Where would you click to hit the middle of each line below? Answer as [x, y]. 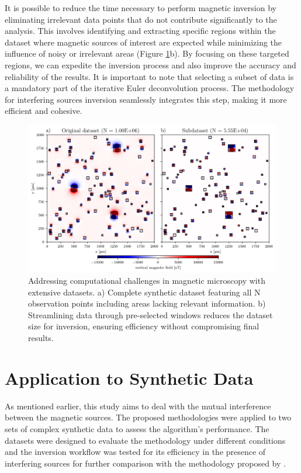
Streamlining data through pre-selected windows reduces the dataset [150, 314]
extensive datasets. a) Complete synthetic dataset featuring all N [144, 292]
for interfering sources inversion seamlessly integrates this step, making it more [146, 99]
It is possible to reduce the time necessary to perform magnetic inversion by [141, 8]
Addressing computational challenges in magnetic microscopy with [147, 281]
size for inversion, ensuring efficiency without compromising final [144, 326]
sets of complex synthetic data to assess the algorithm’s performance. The [137, 428]
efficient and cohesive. [44, 111]
